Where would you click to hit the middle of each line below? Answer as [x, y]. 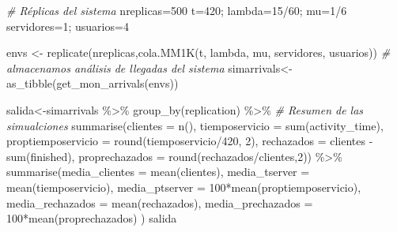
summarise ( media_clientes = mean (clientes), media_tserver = [158, 172]
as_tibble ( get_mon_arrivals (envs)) [93, 83]
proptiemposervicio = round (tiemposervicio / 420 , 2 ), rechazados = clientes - [190, 141]
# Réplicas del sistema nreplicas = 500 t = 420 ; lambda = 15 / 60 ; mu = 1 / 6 [177, 10]
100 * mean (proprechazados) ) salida [92, 218]
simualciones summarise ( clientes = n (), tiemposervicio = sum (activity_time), [195, 125]
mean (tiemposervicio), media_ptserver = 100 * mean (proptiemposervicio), [184, 187]
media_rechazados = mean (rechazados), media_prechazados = [160, 202]
